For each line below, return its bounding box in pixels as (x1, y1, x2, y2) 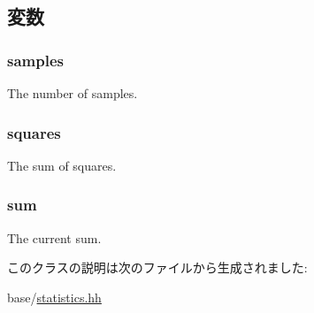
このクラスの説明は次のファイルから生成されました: (7, 258, 308, 277)
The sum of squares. (7, 156, 117, 174)
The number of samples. (7, 84, 138, 102)
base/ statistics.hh (7, 287, 102, 306)
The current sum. (7, 228, 102, 247)
